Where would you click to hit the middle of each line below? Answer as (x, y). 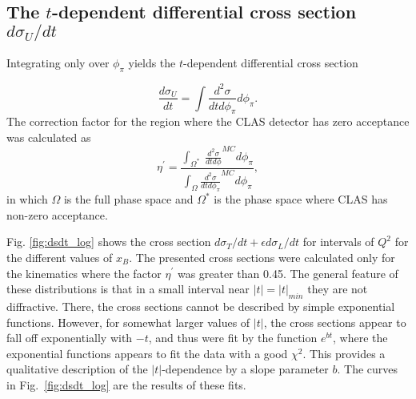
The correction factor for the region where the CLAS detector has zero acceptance (208, 121)
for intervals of (338, 242)
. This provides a (344, 353)
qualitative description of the (77, 369)
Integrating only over (58, 63)
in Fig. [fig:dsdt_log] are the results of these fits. (126, 384)
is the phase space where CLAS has (301, 199)
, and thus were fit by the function (233, 338)
